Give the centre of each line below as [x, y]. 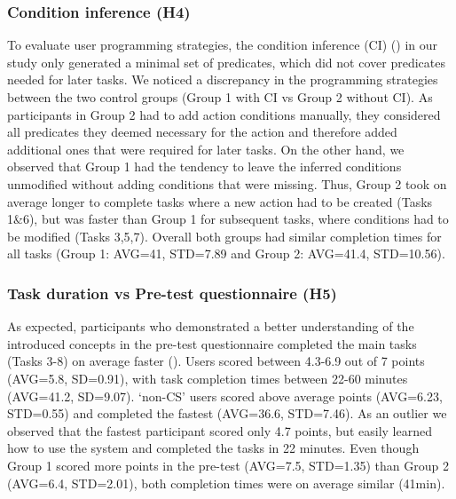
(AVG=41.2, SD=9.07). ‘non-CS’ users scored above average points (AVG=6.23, [225, 396]
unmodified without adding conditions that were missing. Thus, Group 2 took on [227, 183]
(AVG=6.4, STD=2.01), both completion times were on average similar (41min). [226, 483]
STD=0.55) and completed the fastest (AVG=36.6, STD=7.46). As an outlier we [227, 413]
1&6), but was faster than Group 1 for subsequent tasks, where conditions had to [228, 219]
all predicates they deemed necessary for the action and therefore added [202, 132]
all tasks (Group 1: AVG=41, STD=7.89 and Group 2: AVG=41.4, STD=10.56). [226, 253]
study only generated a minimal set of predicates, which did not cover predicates [226, 62]
